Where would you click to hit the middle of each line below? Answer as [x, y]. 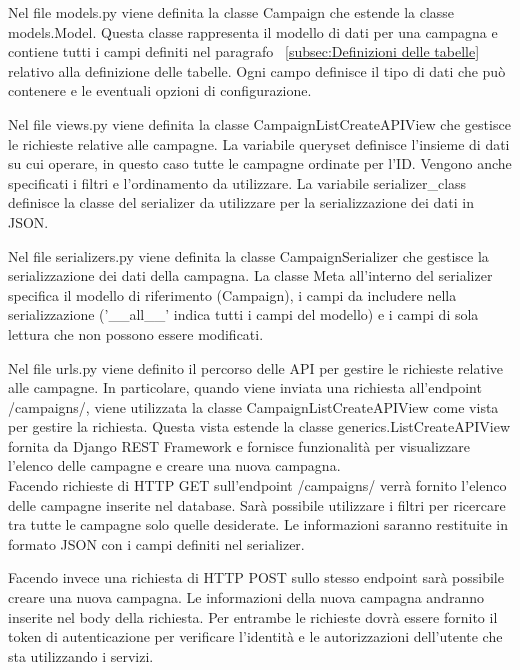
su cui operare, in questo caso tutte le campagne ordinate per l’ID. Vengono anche [260, 163]
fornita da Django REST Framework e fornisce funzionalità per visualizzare [239, 445]
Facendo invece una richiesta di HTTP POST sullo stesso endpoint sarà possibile [256, 577]
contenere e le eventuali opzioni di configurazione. [160, 90]
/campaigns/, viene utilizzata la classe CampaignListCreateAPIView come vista [253, 406]
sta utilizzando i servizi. [81, 655]
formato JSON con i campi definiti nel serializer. [156, 543]
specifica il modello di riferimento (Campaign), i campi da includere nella [232, 294]
